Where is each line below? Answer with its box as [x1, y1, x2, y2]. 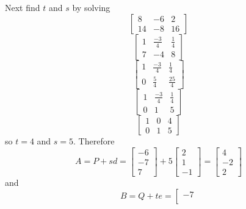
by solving [72, 1, 110, 13]
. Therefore [73, 135, 115, 147]
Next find [5, 1, 40, 13]
